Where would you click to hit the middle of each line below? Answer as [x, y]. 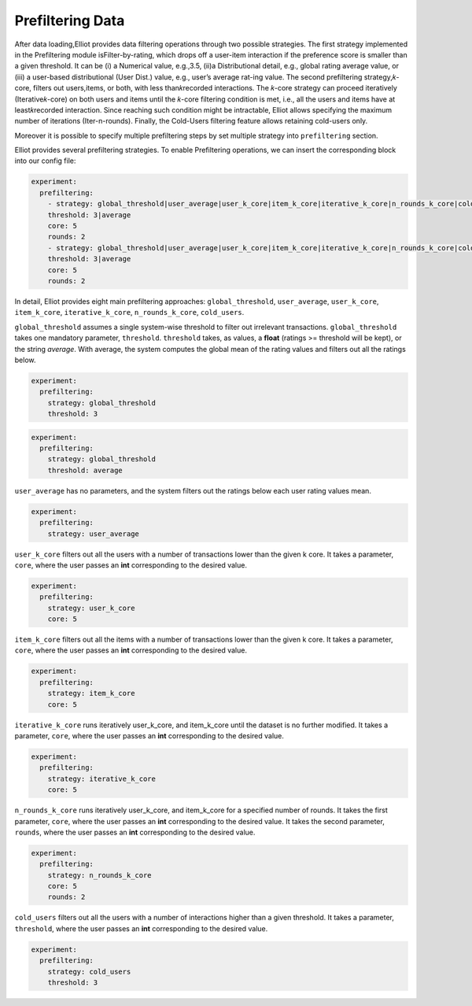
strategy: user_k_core [91, 608]
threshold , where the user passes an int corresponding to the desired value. [141, 928]
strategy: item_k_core [91, 693]
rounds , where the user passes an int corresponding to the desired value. [135, 832]
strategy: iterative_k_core [102, 779]
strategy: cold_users [89, 971]
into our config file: [45, 161]
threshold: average [85, 470]
